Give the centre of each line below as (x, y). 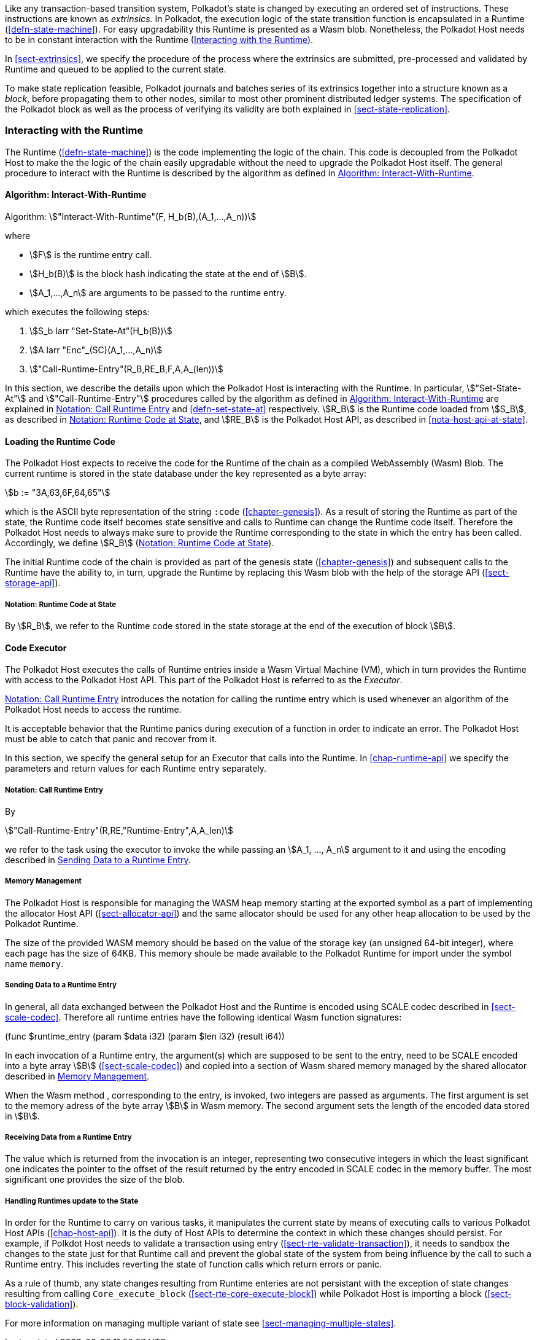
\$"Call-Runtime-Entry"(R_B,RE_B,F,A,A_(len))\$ (126, 369)
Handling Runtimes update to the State (72, 1201)
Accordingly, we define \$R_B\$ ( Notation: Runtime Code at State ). (140, 543)
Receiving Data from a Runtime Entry (68, 1137)
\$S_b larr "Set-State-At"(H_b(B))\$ (101, 331)
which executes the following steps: (77, 311)
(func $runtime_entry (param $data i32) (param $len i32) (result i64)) (145, 1036)
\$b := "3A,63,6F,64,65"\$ (58, 493)
